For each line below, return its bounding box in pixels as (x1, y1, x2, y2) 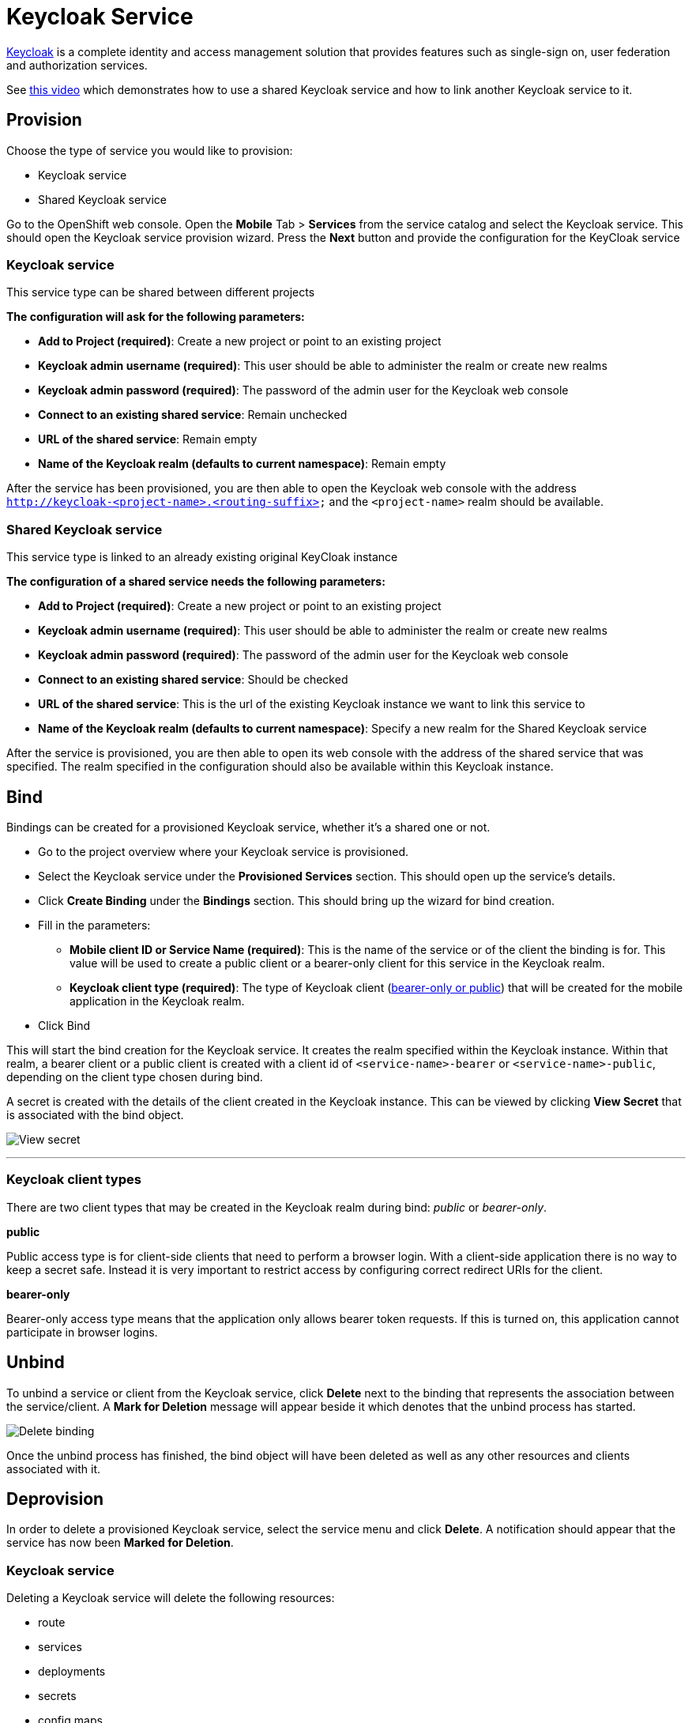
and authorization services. (6, 58, 148, 72)
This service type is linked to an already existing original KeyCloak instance (6, 550, 398, 564)
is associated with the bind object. (6, 1107, 184, 1122)
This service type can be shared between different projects (6, 285, 315, 300)
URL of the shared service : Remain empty (38, 432, 258, 447)
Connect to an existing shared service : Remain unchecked (38, 408, 348, 422)
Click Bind (38, 1018, 91, 1032)
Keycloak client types (6, 1171, 141, 1188)
